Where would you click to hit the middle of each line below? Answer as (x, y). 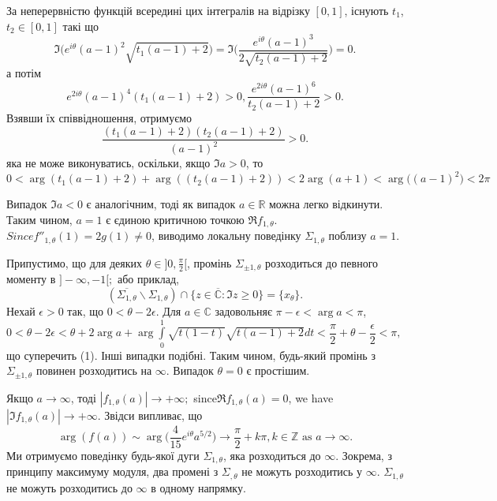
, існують (366, 10)
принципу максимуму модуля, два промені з (112, 471)
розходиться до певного (322, 262)
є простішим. (278, 370)
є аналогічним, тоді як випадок (161, 204)
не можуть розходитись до (69, 487)
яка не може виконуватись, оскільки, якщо (108, 163)
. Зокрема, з (364, 455)
